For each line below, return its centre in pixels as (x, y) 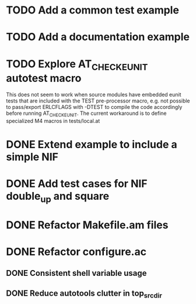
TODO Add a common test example (93, 10)
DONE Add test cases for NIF (77, 184)
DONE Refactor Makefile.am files (87, 225)
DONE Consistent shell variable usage (76, 273)
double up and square (58, 197)
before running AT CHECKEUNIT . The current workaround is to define (86, 114)
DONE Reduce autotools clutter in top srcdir (84, 294)
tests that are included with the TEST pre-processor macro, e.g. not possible (98, 101)
